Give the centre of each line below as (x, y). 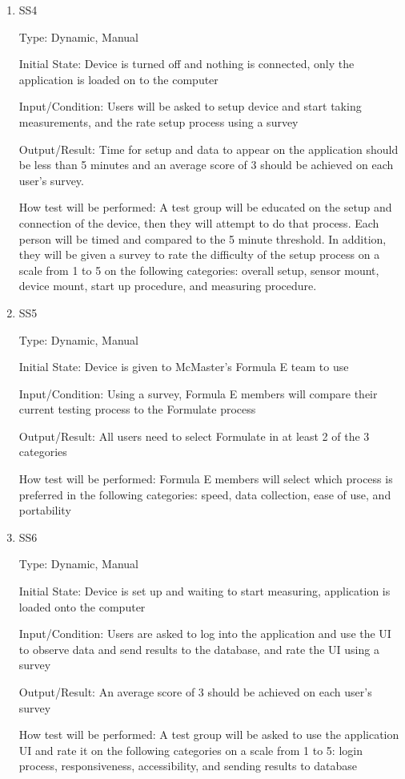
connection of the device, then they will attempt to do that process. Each (199, 222)
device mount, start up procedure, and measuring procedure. (168, 286)
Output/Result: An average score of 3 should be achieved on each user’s (195, 692)
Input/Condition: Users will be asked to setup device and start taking (190, 106)
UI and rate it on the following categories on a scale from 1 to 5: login (190, 750)
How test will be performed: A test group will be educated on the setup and (205, 207)
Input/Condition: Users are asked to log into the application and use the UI (205, 634)
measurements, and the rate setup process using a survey (158, 121)
